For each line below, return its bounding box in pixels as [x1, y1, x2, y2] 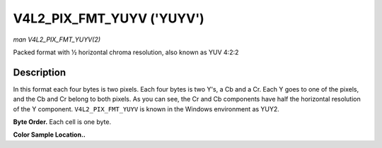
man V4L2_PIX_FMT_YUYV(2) [13, 35, 101, 44]
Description [13, 66, 66, 78]
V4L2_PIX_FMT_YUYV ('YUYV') [13, 11, 204, 26]
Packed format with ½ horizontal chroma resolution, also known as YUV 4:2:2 [13, 48, 239, 56]
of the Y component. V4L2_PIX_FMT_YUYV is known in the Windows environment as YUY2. [13, 104, 279, 113]
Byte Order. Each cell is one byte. [13, 118, 112, 126]
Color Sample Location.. [13, 130, 86, 139]
